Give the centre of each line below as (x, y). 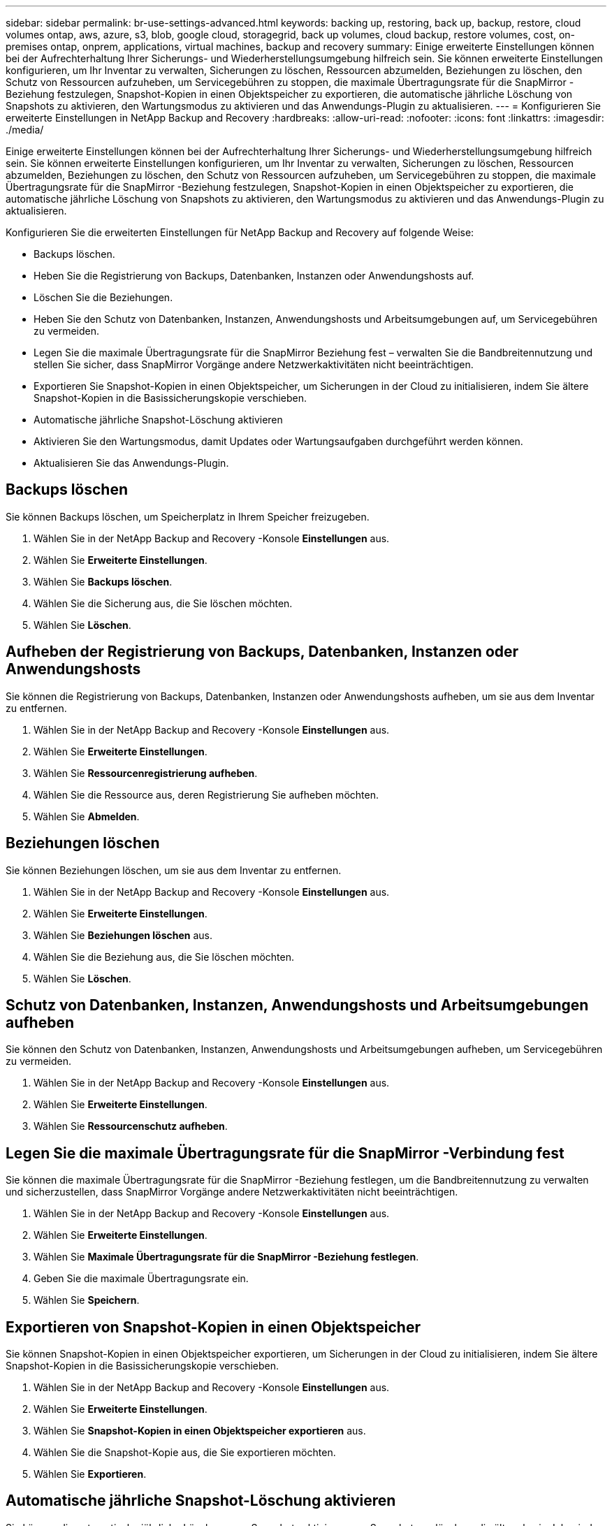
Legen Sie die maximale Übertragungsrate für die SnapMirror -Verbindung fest (285, 1153)
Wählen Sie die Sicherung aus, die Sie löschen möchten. (163, 603)
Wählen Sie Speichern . (87, 1300)
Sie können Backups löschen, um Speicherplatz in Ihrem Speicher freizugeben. (188, 516)
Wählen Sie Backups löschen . (103, 581)
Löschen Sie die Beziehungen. (103, 297)
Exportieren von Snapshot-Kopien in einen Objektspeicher (213, 1327)
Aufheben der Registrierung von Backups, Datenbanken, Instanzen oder (262, 652)
